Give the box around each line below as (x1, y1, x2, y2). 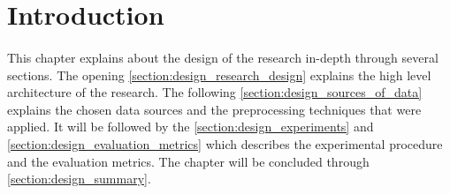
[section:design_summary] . (7, 169, 151, 188)
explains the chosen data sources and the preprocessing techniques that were (7, 100, 422, 118)
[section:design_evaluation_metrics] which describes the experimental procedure (7, 134, 443, 153)
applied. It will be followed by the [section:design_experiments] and (7, 117, 374, 136)
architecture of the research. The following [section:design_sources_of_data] (7, 83, 423, 101)
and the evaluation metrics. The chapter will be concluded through (7, 152, 370, 170)
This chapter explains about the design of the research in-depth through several (7, 48, 439, 66)
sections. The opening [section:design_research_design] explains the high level (7, 65, 431, 84)
